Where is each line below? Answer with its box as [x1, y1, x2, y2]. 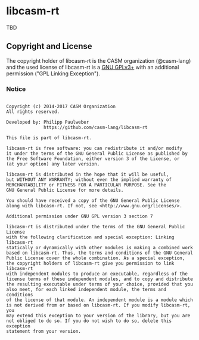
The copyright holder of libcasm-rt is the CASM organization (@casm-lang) [6, 57, 191, 64]
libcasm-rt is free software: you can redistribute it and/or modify [6, 145, 183, 152]
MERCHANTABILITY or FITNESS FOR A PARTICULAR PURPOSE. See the [6, 182, 167, 188]
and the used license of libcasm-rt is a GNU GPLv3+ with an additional [6, 63, 179, 71]
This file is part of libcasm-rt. [6, 135, 92, 141]
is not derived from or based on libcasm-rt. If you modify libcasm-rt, [6, 302, 191, 308]
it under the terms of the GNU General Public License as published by [6, 151, 188, 157]
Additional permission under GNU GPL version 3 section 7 [6, 213, 153, 219]
